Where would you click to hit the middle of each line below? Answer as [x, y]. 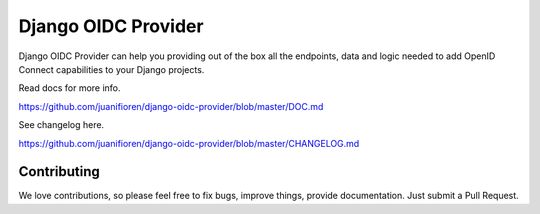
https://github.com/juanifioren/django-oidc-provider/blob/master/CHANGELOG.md [189, 143]
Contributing [59, 171]
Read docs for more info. [69, 88]
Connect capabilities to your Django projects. [111, 69]
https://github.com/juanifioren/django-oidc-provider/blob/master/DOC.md [171, 106]
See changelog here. [61, 125]
